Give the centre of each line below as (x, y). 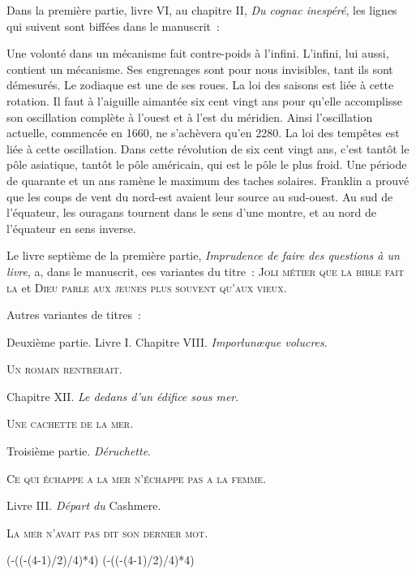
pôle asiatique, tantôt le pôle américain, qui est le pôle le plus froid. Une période (207, 164)
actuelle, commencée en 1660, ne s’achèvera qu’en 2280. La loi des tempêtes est (203, 133)
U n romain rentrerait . (64, 369)
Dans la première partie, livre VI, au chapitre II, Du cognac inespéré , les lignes (202, 10)
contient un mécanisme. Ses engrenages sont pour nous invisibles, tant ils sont (200, 69)
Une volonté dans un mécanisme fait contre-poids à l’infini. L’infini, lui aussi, (198, 53)
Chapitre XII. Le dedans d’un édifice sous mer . (123, 396)
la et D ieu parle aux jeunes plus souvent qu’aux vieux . (147, 287)
